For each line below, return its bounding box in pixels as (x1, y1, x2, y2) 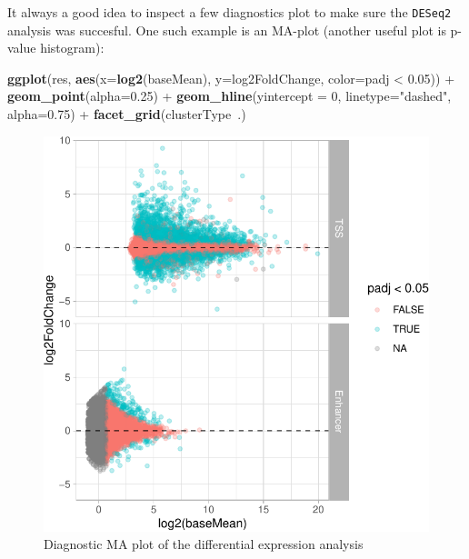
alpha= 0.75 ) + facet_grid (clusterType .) (7, 105, 246, 124)
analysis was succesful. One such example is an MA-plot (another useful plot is (7, 20, 446, 39)
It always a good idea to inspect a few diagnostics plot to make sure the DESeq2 (7, 3, 452, 21)
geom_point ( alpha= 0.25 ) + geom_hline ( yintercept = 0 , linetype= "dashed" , (7, 86, 452, 105)
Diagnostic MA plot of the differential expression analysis (44, 534, 364, 554)
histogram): (40, 38, 105, 57)
